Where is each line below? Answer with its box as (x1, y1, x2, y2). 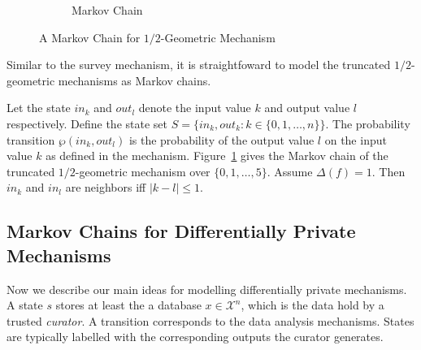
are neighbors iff (65, 179, 146, 196)
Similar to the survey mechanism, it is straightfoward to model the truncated (7, 56, 391, 73)
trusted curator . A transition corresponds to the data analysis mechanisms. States (7, 312, 414, 329)
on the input (324, 131, 387, 148)
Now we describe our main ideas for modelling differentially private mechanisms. (7, 280, 407, 297)
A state (7, 296, 43, 313)
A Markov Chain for (39, 28, 141, 45)
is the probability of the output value (128, 131, 315, 148)
